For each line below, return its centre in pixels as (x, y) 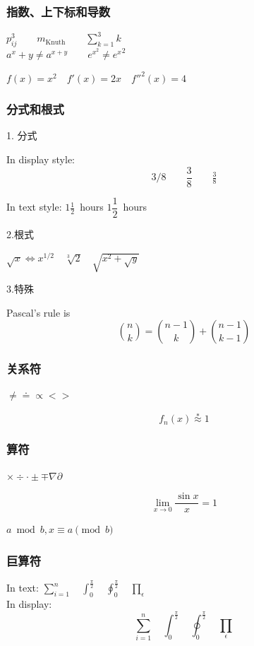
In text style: (34, 207)
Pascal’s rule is (38, 312)
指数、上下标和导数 (59, 11)
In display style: (41, 159)
